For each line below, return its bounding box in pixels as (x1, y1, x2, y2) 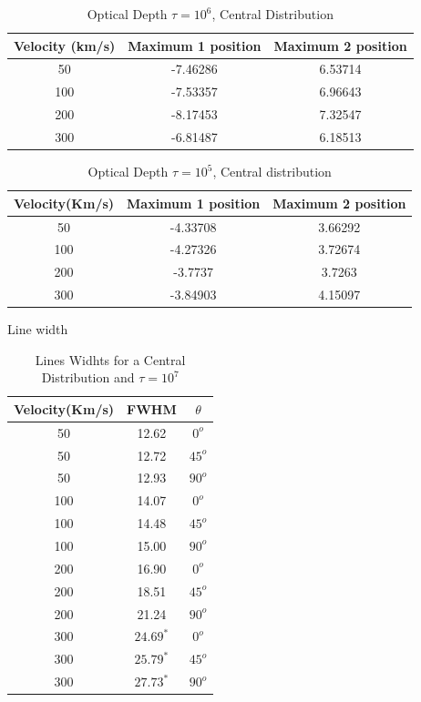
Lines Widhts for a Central (35, 350, 186, 369)
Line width (7, 320, 68, 339)
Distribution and (41, 368, 135, 387)
